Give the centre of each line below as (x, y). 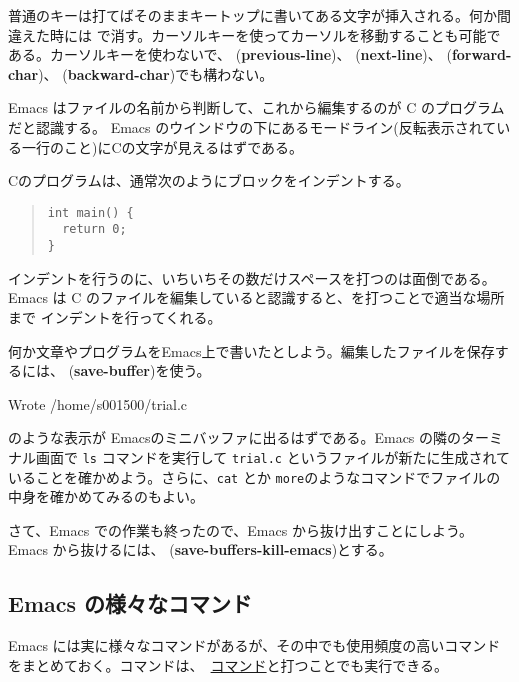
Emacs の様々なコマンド (130, 603)
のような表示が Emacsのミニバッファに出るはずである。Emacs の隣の (235, 437)
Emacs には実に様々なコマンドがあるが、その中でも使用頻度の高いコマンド (254, 645)
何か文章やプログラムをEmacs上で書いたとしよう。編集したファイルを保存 (251, 350)
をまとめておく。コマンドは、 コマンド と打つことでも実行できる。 (228, 664)
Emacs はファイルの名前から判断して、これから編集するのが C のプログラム (256, 107)
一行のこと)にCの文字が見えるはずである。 (162, 146)
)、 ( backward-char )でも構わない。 (156, 73)
